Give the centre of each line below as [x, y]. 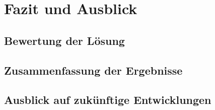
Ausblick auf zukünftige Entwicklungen [108, 100]
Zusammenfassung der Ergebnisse [93, 70]
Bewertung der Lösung [64, 40]
